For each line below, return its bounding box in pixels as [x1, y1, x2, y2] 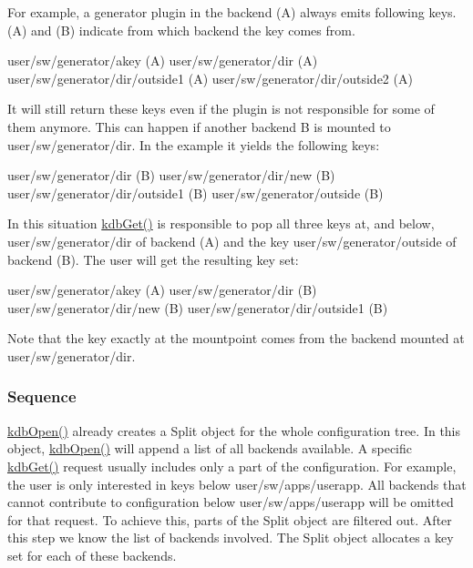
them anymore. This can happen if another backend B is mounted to [7, 117, 391, 136]
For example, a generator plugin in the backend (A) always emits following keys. [7, 3, 457, 21]
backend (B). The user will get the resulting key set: [7, 249, 299, 269]
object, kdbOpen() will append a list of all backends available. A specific [7, 439, 412, 458]
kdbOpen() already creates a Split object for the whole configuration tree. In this [7, 421, 461, 440]
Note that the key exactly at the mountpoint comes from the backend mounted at [7, 329, 465, 348]
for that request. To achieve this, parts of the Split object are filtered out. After [7, 510, 452, 529]
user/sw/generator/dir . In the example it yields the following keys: [7, 135, 380, 154]
